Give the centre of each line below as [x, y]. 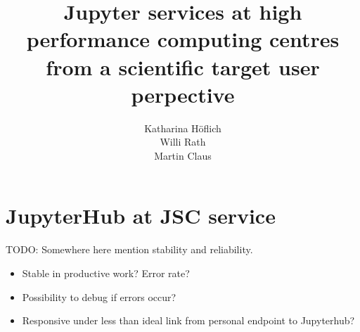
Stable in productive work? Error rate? [106, 273]
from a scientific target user [183, 66]
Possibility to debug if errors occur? [99, 296]
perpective [183, 94]
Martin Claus [183, 155]
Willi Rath [183, 142]
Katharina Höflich [183, 128]
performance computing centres [183, 39]
